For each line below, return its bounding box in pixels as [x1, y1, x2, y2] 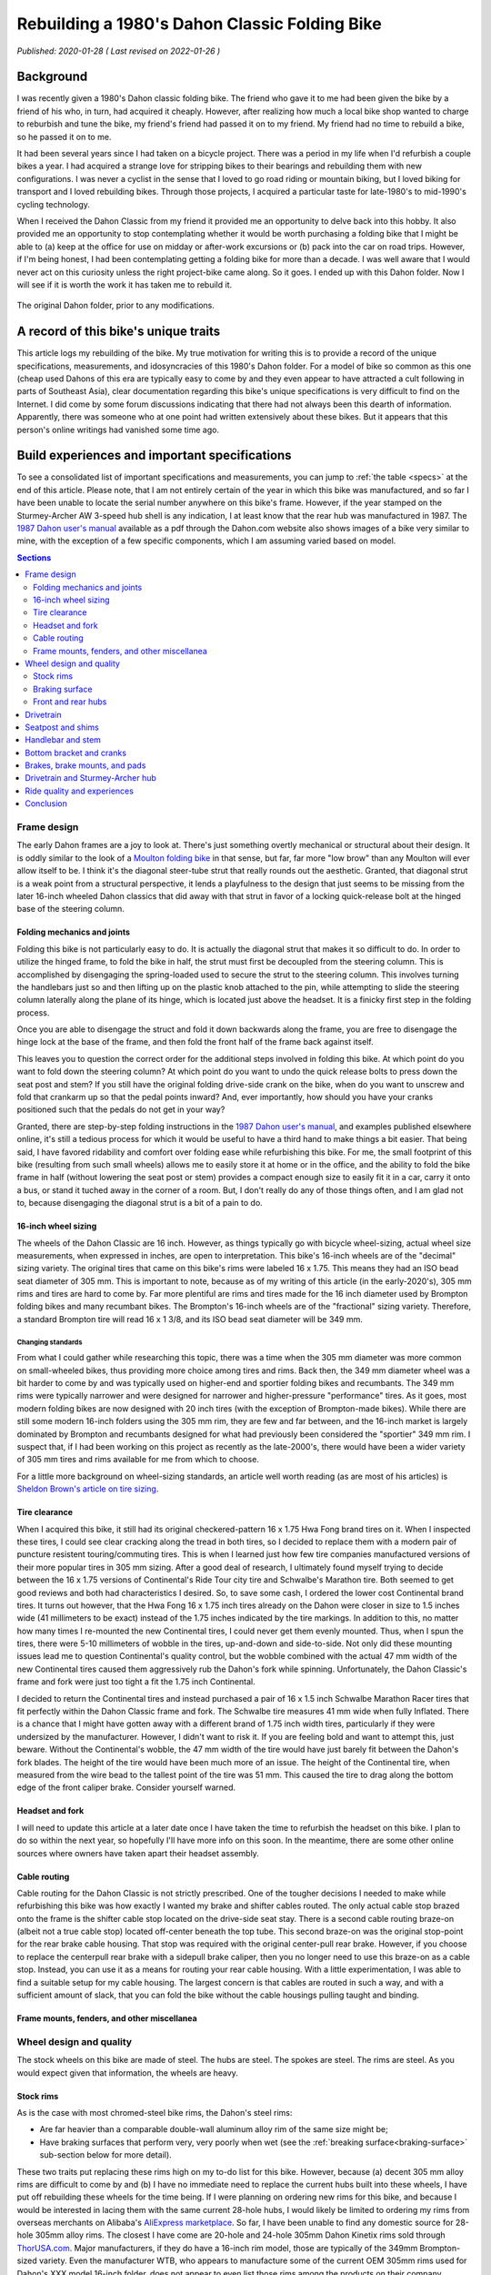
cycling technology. [16, 198, 91, 209]
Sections [16, 551, 52, 563]
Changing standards [16, 1338, 83, 1347]
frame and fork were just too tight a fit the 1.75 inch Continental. [16, 1676, 256, 1687]
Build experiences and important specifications [16, 448, 292, 463]
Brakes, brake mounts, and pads [25, 760, 146, 771]
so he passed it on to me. [16, 131, 112, 142]
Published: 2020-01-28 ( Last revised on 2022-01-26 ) [16, 45, 221, 56]
